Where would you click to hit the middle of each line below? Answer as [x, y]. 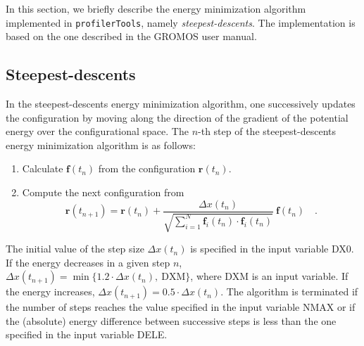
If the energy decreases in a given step [88, 262]
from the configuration [147, 168]
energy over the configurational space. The [97, 131]
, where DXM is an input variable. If [269, 276]
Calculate [43, 168]
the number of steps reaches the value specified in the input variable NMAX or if [181, 307]
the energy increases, [50, 291]
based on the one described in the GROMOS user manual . [131, 36]
